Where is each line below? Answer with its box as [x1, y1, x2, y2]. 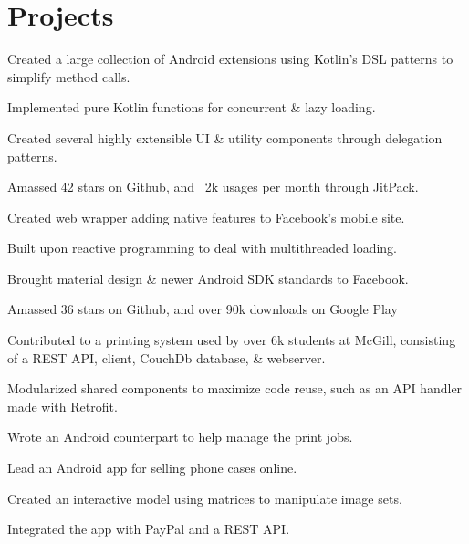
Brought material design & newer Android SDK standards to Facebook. [7, 268, 409, 288]
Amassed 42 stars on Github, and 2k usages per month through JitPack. [7, 177, 419, 196]
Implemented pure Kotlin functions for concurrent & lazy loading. [7, 98, 376, 117]
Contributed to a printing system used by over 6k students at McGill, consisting [7, 330, 456, 350]
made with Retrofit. [7, 396, 118, 415]
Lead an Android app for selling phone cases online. [7, 458, 297, 477]
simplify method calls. [7, 67, 130, 86]
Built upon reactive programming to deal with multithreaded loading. [7, 238, 398, 257]
